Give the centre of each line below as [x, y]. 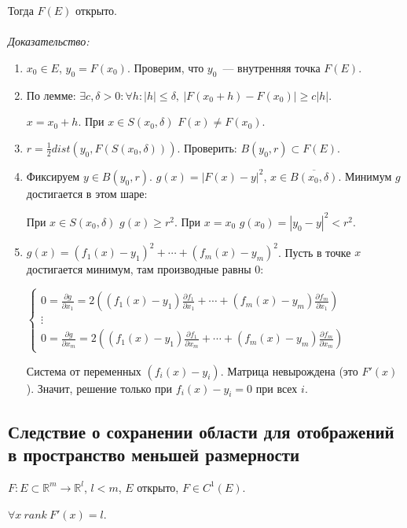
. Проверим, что [165, 67]
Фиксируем [53, 176]
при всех [277, 388]
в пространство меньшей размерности [154, 455]
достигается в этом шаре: [87, 193]
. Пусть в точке [314, 252]
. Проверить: [207, 147]
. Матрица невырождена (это [289, 370]
